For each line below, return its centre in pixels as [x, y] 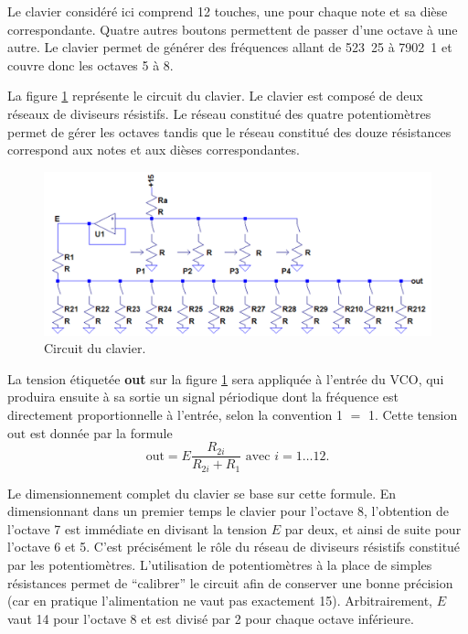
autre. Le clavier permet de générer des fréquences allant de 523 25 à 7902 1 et [230, 47]
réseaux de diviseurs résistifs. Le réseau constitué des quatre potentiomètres [219, 113]
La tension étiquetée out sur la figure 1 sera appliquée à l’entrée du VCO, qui [226, 378]
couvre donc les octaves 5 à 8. [90, 64]
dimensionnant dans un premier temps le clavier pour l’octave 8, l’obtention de [229, 511]
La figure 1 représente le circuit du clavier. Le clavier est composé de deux [215, 96]
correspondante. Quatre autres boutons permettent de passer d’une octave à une [233, 29]
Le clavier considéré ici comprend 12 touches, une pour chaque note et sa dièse [228, 11]
